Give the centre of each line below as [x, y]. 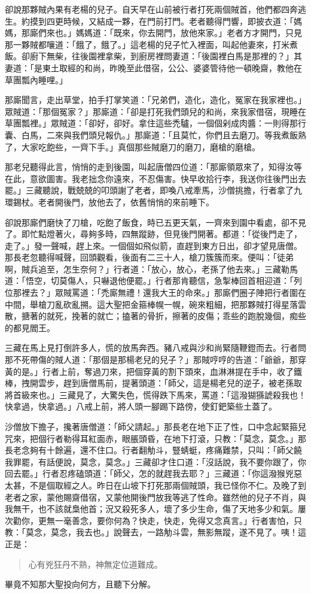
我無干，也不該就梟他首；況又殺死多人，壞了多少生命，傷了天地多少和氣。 [151, 509]
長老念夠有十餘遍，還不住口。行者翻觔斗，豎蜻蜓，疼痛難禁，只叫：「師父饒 [153, 450]
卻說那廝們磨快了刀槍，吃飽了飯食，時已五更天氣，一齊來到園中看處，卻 [147, 222]
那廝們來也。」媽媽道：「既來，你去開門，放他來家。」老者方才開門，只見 [161, 33]
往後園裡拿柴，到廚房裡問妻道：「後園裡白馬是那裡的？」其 [187, 56]
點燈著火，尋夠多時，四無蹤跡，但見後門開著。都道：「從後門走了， [170, 234]
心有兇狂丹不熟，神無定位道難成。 [95, 564]
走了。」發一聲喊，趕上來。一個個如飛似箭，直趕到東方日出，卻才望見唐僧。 [153, 245]
